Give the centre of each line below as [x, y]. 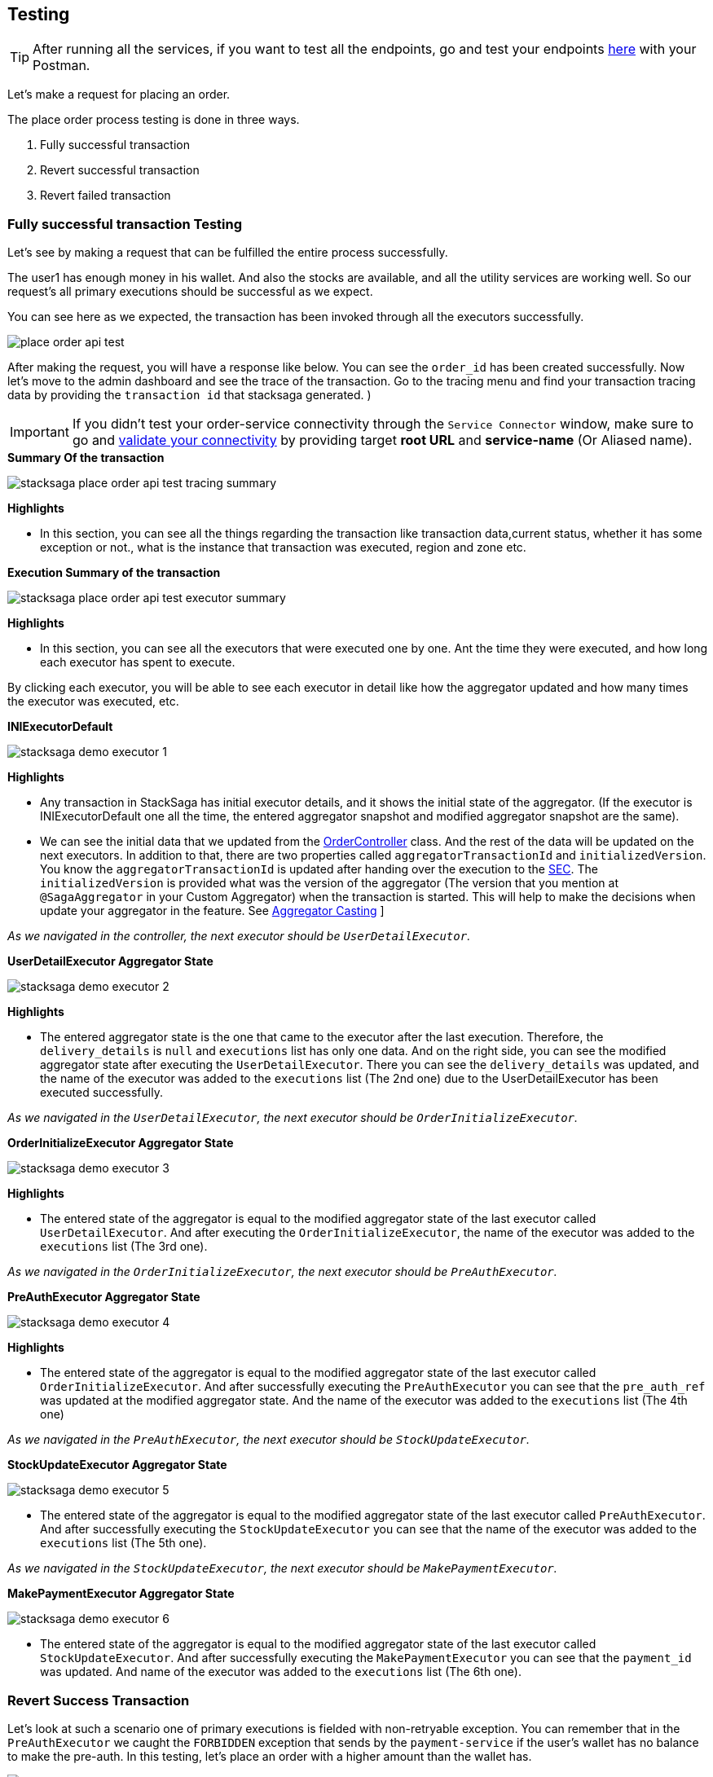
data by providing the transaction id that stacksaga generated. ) [189, 395]
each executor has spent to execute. [138, 662]
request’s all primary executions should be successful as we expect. [190, 292]
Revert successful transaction [120, 170]
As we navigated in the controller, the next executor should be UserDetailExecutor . [239, 936]
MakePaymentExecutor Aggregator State [121, 1594]
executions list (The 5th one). [123, 1543]
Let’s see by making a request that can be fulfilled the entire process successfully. [228, 253]
